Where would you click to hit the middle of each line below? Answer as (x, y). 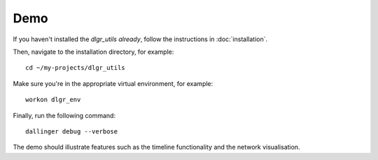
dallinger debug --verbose (72, 131)
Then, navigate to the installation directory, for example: (93, 52)
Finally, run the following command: (64, 115)
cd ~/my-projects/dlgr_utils (75, 68)
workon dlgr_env (53, 100)
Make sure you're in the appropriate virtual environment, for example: (113, 83)
